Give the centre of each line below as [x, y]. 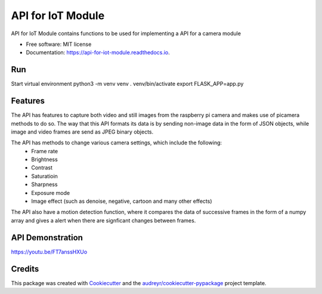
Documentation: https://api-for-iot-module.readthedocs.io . [98, 52]
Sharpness [44, 184]
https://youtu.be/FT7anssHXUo [49, 252]
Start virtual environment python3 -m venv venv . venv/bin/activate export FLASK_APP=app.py [127, 84]
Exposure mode [51, 193]
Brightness [44, 160]
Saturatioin [44, 176]
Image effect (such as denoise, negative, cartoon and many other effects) [122, 201]
